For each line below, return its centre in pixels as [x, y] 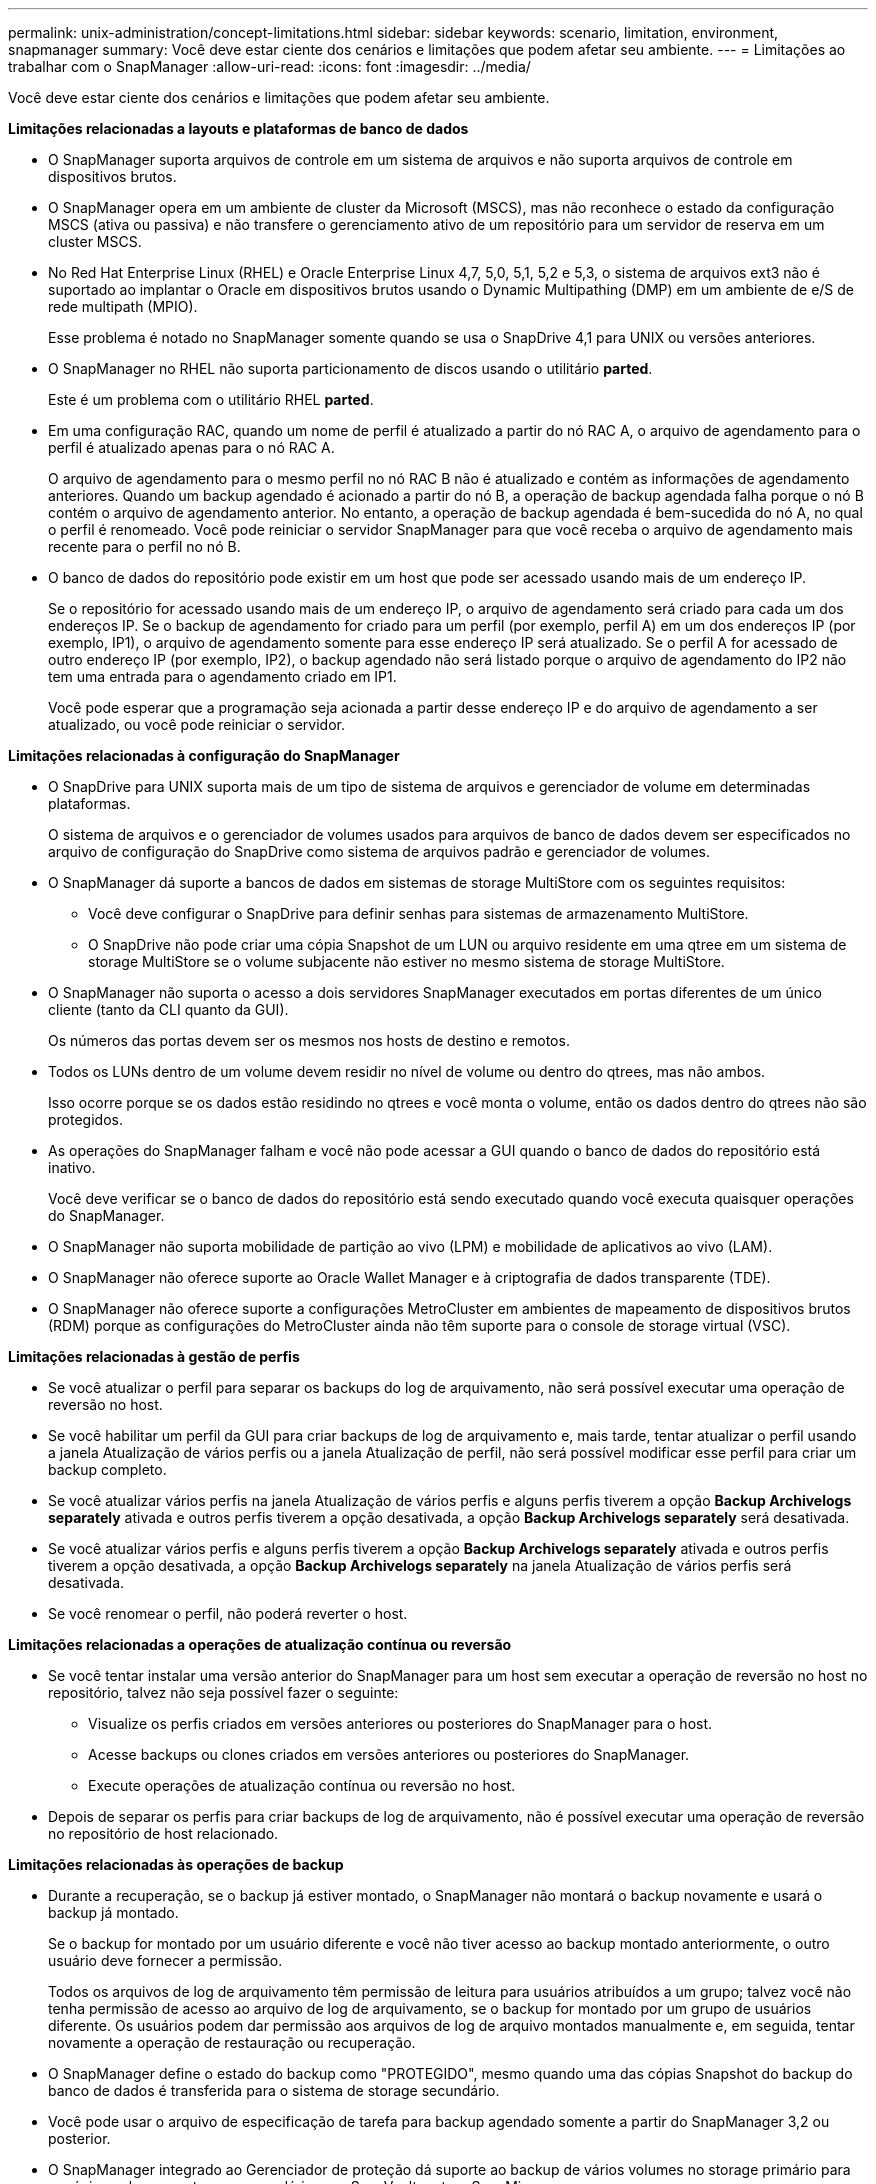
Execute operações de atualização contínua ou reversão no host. [302, 1785]
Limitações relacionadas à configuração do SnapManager [204, 755]
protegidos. [85, 1119]
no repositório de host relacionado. [163, 1833]
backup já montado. [113, 1912]
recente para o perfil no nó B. [144, 546]
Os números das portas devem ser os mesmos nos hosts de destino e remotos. [309, 1040]
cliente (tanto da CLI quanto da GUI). [168, 1009]
